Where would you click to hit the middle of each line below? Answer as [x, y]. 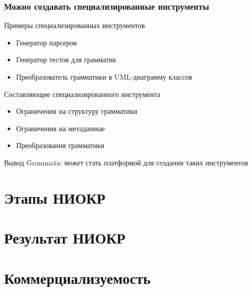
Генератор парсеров [47, 42]
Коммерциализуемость [77, 277]
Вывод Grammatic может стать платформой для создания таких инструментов [126, 162]
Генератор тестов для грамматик [66, 59]
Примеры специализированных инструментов [75, 25]
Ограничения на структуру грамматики [77, 111]
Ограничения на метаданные [61, 128]
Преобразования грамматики [60, 145]
